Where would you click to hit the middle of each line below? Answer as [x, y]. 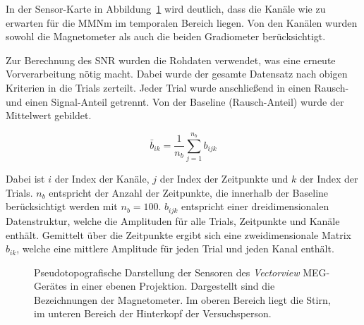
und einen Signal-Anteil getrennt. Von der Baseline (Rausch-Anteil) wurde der [175, 101]
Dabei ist [25, 179]
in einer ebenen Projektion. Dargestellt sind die [172, 286]
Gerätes [50, 286]
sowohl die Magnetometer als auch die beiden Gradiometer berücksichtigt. [166, 36]
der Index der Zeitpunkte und [224, 179]
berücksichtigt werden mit [62, 206]
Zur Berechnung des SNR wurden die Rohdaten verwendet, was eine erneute [171, 60]
